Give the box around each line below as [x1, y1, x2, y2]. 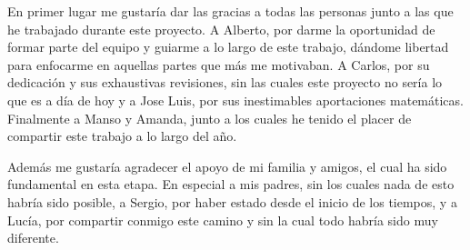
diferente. [7, 228, 59, 247]
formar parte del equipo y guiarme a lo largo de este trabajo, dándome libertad [7, 37, 449, 56]
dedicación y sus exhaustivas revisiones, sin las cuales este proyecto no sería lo [7, 73, 443, 92]
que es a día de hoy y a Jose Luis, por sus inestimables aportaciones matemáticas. [7, 90, 464, 109]
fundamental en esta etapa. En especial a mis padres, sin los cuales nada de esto [7, 175, 455, 194]
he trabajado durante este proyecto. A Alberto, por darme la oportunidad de [7, 19, 435, 38]
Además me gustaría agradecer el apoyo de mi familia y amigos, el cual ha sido [7, 156, 447, 175]
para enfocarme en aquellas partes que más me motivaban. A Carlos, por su [7, 55, 430, 74]
